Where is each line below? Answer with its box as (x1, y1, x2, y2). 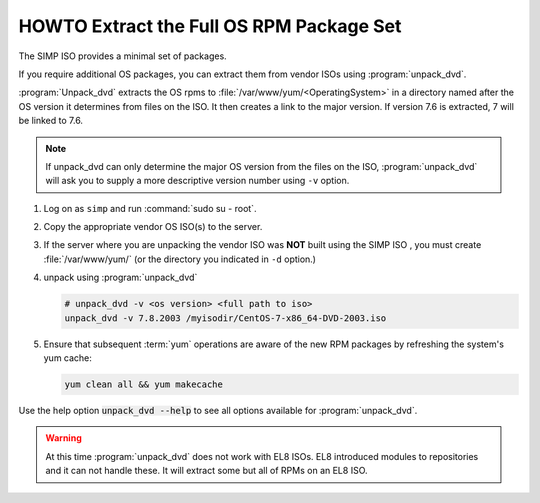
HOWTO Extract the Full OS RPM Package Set (18, 15, 402, 37)
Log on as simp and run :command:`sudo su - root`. (43, 202, 257, 214)
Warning (45, 432, 82, 444)
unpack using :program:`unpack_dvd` (43, 271, 198, 284)
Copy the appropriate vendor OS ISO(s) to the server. (43, 221, 263, 233)
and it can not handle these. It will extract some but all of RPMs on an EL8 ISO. (45, 465, 368, 477)
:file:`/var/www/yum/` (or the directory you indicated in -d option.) (43, 253, 317, 265)
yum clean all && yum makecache (64, 378, 224, 390)
